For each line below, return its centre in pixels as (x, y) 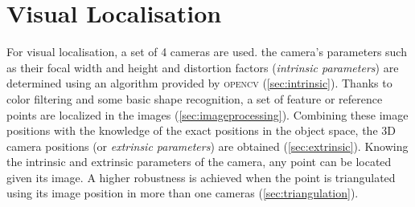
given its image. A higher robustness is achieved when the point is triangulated (201, 177)
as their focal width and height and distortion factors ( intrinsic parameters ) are (203, 67)
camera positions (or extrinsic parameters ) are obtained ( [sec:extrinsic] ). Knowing (207, 146)
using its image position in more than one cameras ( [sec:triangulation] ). (183, 193)
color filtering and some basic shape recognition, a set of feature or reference (195, 98)
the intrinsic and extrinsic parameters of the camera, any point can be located (199, 162)
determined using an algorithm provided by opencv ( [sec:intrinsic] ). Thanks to (199, 83)
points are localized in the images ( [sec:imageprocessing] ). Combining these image (207, 114)
